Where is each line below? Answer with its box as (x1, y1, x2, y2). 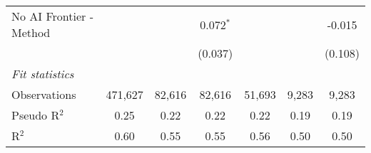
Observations (11, 86, 76, 102)
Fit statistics (11, 65, 74, 82)
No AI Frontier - (11, 8, 93, 24)
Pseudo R (11, 107, 60, 123)
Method (11, 24, 51, 41)
